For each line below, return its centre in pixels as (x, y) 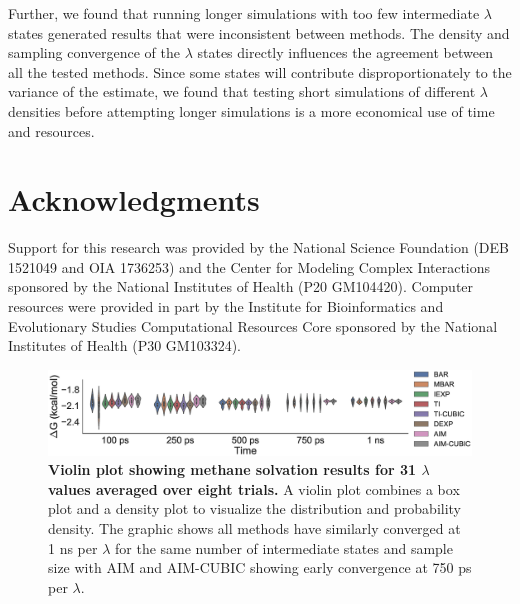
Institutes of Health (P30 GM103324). (125, 345)
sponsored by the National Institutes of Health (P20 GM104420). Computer (241, 286)
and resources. (51, 130)
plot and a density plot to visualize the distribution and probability (254, 508)
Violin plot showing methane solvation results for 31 (232, 469)
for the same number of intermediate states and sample (284, 547)
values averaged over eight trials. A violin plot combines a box (254, 488)
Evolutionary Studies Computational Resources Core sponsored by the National (253, 325)
